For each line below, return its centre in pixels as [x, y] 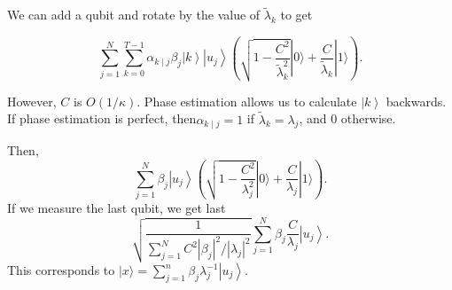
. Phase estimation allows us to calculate [247, 101]
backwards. [416, 101]
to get [296, 15]
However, [32, 101]
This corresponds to [61, 270]
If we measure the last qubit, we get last [117, 208]
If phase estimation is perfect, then [102, 118]
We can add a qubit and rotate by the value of [134, 15]
